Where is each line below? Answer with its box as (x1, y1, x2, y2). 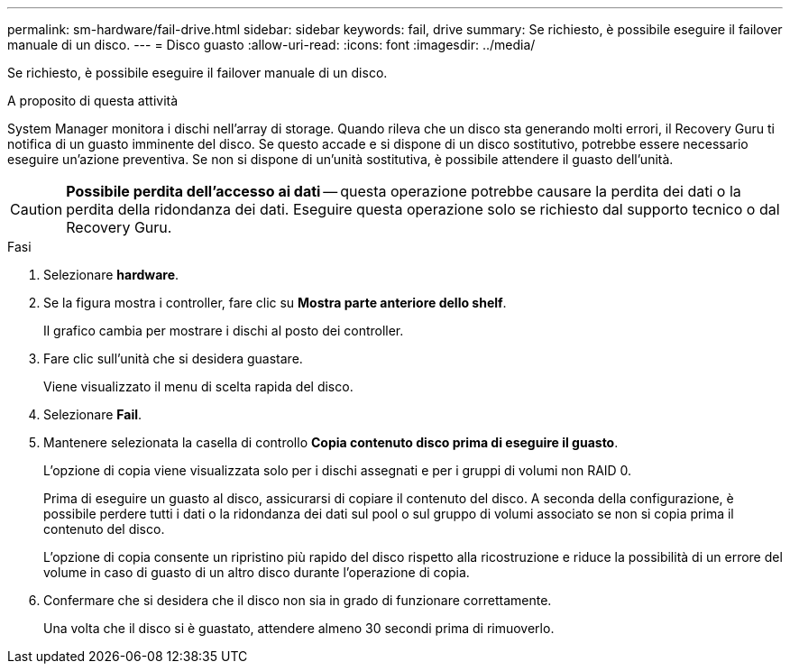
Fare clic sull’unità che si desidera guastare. (43, 351, 303, 366)
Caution (10, 200, 63, 218)
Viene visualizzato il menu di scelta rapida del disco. (43, 379, 354, 394)
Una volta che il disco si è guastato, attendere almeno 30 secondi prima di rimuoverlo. (43, 620, 555, 636)
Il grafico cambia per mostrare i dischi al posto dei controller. (43, 323, 404, 338)
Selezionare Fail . (43, 407, 142, 422)
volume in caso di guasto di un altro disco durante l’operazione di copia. (43, 565, 470, 580)
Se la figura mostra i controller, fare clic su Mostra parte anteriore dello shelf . (43, 295, 507, 310)
